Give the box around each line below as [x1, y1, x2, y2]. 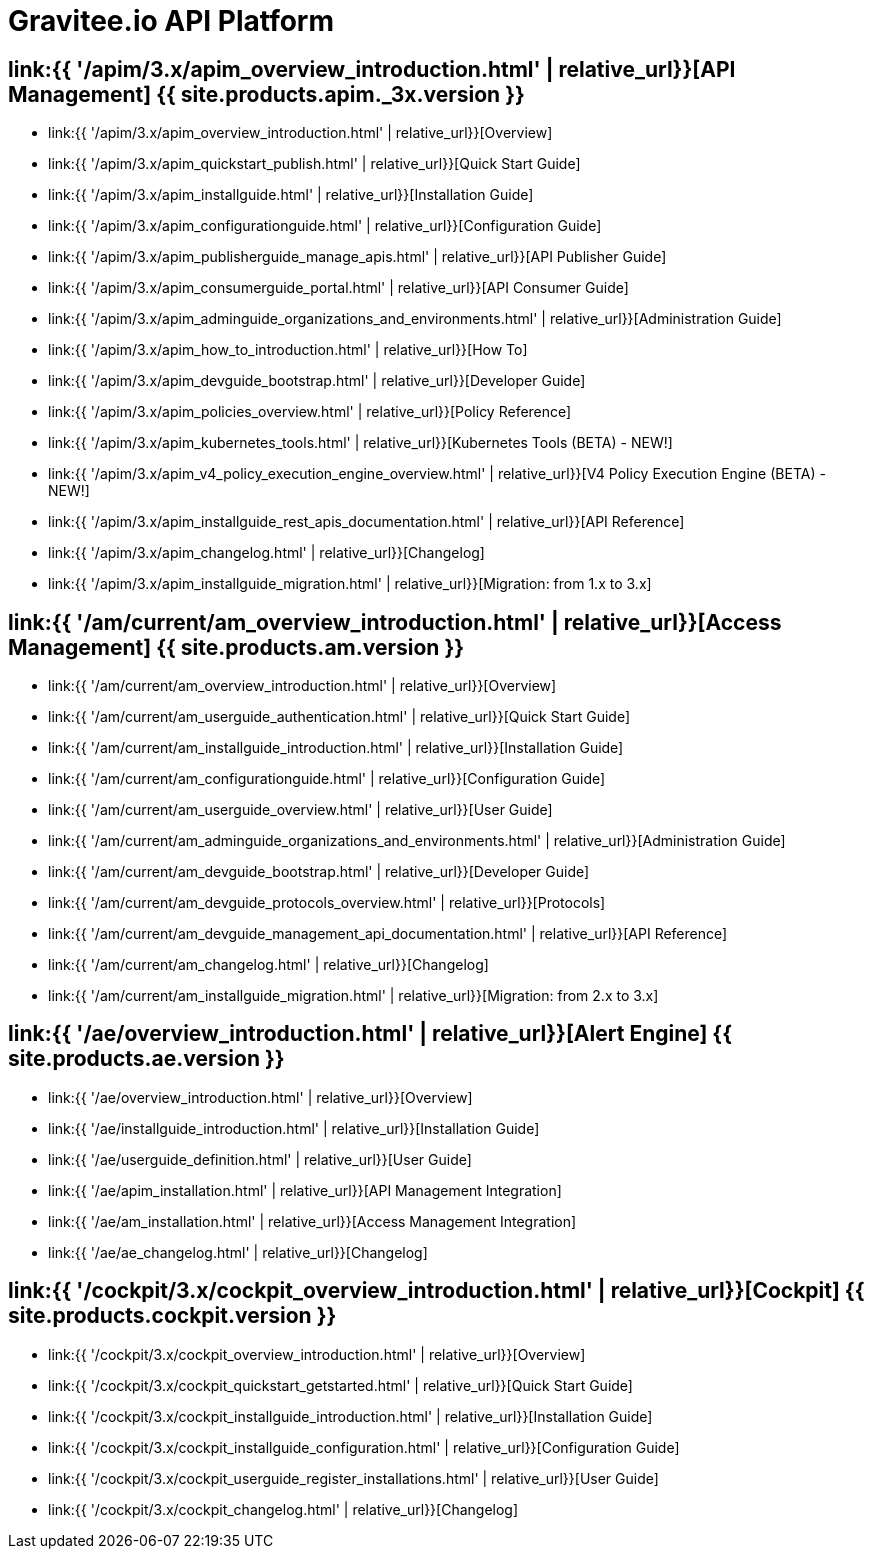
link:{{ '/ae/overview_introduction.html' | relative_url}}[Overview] [48, 1088, 473, 1106]
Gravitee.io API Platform [8, 4, 335, 38]
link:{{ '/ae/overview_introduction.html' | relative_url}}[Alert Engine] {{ [8, 1021, 733, 1047]
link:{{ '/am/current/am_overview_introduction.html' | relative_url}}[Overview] [48, 677, 557, 695]
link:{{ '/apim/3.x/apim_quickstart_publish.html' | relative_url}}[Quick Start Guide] [48, 155, 581, 173]
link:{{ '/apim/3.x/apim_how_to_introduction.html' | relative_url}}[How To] [48, 341, 528, 359]
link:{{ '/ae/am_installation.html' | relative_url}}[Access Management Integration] [48, 1212, 577, 1230]
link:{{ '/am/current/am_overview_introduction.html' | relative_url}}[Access [8, 609, 782, 635]
